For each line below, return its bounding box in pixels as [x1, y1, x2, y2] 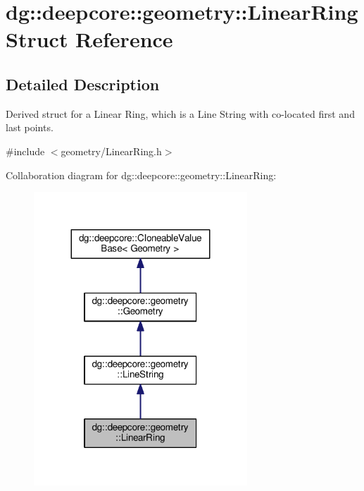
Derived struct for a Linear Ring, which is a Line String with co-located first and [6, 106, 355, 121]
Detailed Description [6, 73, 160, 95]
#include [6, 143, 45, 158]
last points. [6, 120, 54, 135]
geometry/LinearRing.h [61, 143, 162, 158]
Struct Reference [6, 25, 173, 54]
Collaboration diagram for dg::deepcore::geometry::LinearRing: [6, 167, 277, 182]
